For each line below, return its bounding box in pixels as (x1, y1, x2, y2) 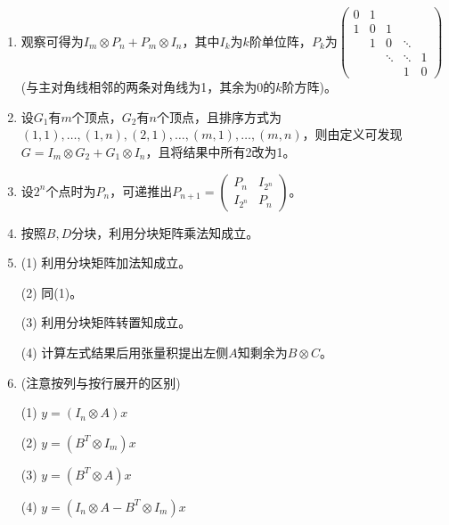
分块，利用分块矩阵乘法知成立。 (71, 223, 259, 242)
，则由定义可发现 (302, 125, 403, 144)
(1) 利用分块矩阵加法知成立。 (20, 253, 192, 272)
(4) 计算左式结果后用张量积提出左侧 (20, 342, 229, 361)
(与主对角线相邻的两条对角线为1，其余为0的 (20, 78, 276, 96)
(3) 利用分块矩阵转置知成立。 (20, 313, 192, 332)
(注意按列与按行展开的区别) (20, 373, 181, 391)
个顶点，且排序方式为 (156, 107, 282, 126)
